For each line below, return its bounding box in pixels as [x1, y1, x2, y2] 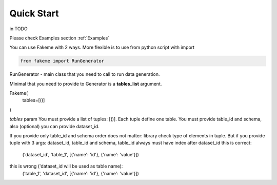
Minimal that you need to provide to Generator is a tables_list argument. [9, 80, 162, 87]
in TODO [9, 26, 28, 32]
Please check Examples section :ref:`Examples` [9, 35, 110, 41]
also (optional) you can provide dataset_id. [9, 123, 100, 129]
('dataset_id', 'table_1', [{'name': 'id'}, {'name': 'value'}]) [22, 151, 140, 157]
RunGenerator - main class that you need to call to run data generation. [9, 71, 160, 77]
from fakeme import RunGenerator [20, 58, 105, 64]
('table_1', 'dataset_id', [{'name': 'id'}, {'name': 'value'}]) [22, 170, 140, 176]
